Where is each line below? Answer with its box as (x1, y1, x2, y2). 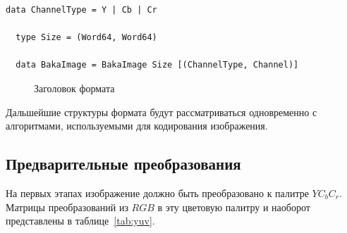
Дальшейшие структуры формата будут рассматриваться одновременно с (6, 104, 317, 119)
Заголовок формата (34, 80, 115, 95)
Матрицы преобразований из (6, 199, 128, 214)
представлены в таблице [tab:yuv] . (6, 213, 155, 228)
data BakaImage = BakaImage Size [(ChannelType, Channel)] (16, 60, 299, 70)
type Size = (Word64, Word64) (16, 32, 157, 43)
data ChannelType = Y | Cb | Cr (6, 5, 157, 15)
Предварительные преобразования (6, 153, 241, 175)
